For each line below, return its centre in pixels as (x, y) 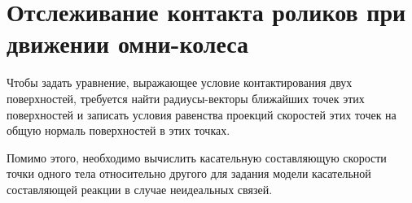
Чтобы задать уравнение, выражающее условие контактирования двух (180, 82)
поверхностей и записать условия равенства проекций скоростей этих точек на (202, 114)
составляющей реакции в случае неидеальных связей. (140, 189)
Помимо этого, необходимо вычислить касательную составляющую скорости (197, 157)
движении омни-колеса (128, 43)
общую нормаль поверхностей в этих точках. (118, 130)
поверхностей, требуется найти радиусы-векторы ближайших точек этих (186, 98)
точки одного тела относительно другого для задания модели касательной (189, 173)
